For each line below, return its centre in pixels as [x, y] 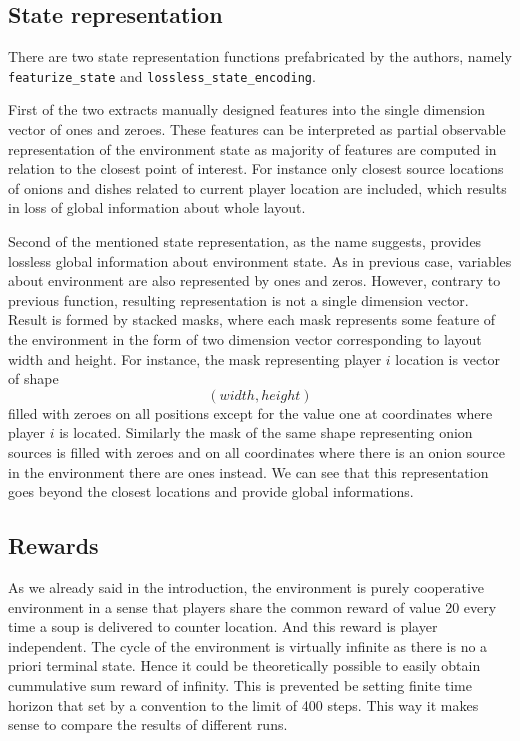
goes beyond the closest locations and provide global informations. [211, 491]
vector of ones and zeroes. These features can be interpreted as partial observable [257, 129]
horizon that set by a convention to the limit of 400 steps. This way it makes [243, 704]
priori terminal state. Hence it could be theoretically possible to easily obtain [244, 665]
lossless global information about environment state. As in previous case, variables [260, 260]
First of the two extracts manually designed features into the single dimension [247, 109]
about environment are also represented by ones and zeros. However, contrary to [254, 280]
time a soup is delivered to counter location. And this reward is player [223, 626]
